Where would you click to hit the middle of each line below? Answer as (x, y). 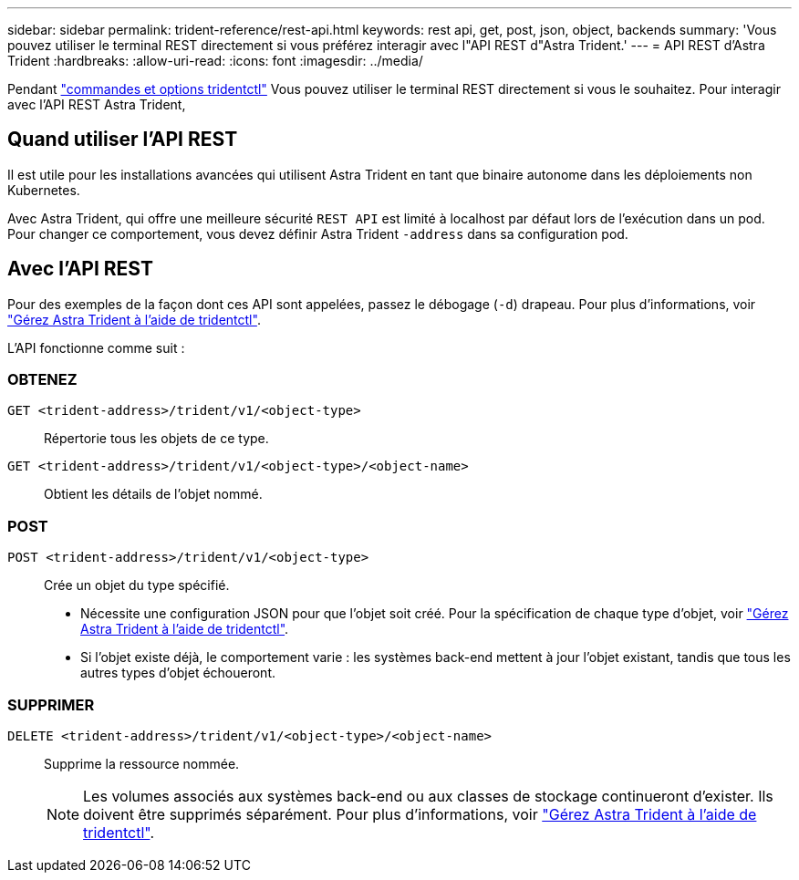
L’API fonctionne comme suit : (96, 347)
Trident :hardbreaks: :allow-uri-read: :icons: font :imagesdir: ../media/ (215, 61)
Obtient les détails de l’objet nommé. (153, 494)
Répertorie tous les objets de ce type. (156, 439)
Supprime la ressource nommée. (142, 763)
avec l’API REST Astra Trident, (97, 104)
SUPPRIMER (51, 704)
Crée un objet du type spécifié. (137, 585)
